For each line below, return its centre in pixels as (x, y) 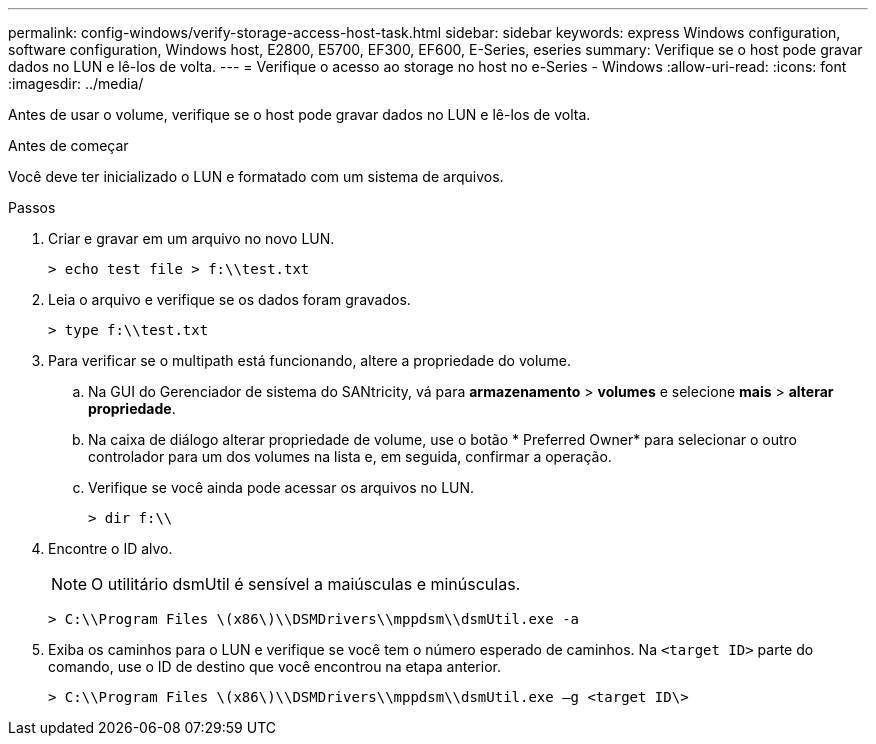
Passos (32, 207)
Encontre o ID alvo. (110, 548)
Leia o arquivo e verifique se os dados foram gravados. (229, 299)
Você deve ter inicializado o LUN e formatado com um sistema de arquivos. (256, 176)
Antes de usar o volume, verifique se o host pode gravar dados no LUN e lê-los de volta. (299, 114)
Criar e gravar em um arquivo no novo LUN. (191, 238)
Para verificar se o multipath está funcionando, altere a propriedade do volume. (310, 360)
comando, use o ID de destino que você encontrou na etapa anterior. (274, 666)
